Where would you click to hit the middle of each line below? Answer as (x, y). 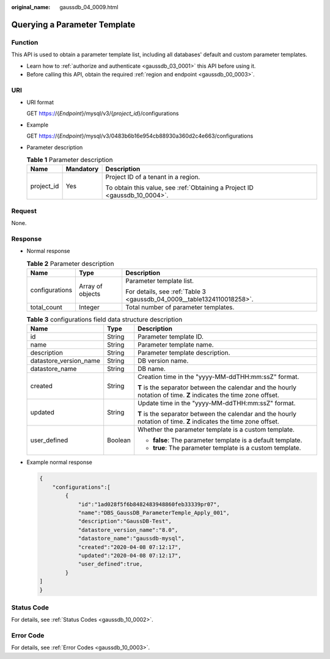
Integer (90, 307)
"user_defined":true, (110, 564)
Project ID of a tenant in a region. (153, 177)
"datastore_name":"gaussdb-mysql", (131, 539)
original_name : (31, 7)
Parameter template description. (184, 353)
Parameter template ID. (171, 337)
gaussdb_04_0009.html (89, 7)
